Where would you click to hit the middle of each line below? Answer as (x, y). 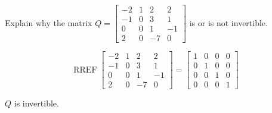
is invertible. (36, 103)
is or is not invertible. (228, 22)
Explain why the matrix (49, 22)
